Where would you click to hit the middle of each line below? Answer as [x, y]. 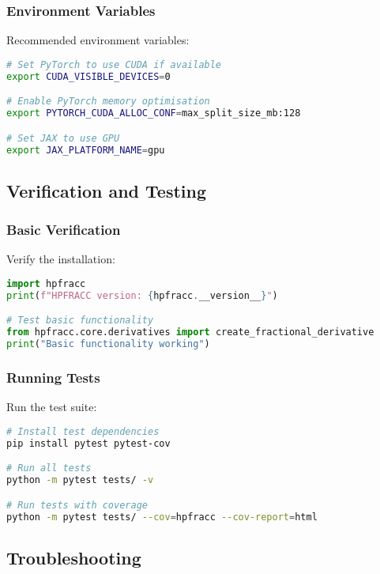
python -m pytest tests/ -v [80, 480]
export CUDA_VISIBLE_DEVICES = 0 [88, 76]
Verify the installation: [61, 259]
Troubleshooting [74, 557]
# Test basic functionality [80, 321]
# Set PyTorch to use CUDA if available [114, 64]
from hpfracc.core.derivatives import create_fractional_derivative [190, 332]
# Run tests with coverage [77, 505]
